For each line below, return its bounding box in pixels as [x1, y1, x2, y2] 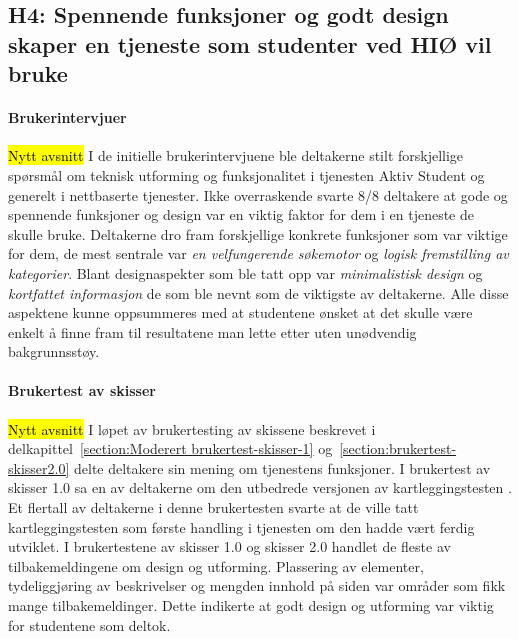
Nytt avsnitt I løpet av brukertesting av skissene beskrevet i [8, 418, 376, 439]
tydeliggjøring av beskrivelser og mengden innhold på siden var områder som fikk [8, 575, 506, 596]
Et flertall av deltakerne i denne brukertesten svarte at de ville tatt [8, 497, 419, 518]
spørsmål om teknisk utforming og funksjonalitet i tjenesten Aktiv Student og [8, 164, 485, 185]
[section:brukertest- [339, 438, 457, 459]
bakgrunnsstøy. [8, 341, 100, 362]
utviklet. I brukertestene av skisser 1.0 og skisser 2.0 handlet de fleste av [8, 536, 451, 557]
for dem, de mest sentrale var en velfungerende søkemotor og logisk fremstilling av [8, 243, 509, 264]
